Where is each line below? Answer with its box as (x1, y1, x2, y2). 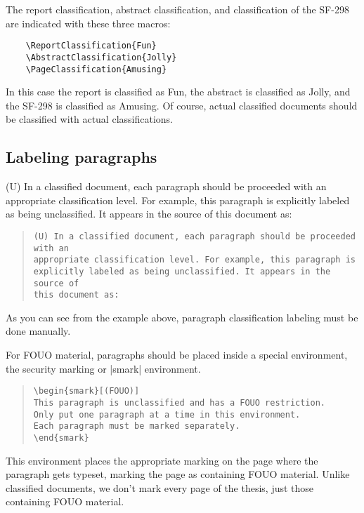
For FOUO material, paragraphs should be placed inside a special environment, (6, 347, 348, 362)
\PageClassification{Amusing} (25, 64, 167, 74)
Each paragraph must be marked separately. (33, 421, 240, 432)
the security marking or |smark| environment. (6, 361, 201, 375)
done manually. (6, 324, 71, 338)
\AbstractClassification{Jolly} (25, 52, 177, 62)
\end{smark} (33, 432, 89, 443)
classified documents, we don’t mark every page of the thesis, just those (6, 480, 314, 495)
